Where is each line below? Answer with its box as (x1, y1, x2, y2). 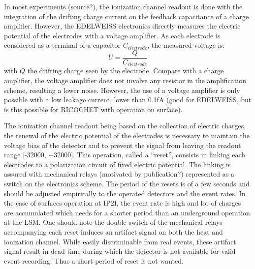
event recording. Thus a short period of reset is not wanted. (4, 255, 184, 266)
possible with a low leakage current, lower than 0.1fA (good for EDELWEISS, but (4, 94, 252, 105)
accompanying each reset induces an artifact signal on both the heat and (4, 226, 223, 237)
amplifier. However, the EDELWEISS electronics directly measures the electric (4, 21, 241, 31)
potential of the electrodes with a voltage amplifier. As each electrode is (4, 30, 221, 40)
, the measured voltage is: (147, 40, 224, 50)
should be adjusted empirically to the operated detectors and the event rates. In (4, 188, 246, 198)
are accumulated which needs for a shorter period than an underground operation (4, 207, 250, 217)
